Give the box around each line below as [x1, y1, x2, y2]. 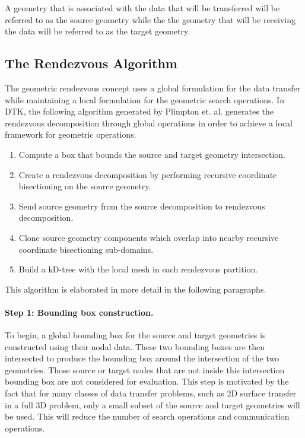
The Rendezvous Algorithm [5, 54, 177, 72]
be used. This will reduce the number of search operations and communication [5, 410, 290, 423]
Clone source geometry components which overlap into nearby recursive [18, 231, 279, 243]
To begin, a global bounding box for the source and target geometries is [5, 329, 266, 341]
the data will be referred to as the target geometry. [5, 25, 190, 37]
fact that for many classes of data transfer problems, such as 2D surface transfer [5, 387, 297, 399]
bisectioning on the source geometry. [18, 180, 151, 192]
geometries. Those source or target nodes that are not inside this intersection [5, 363, 285, 376]
